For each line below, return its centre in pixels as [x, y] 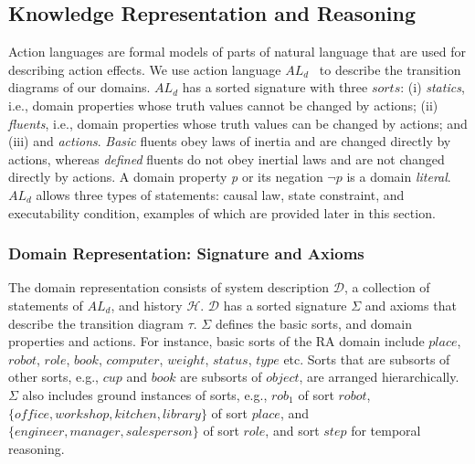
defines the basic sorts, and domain [313, 323]
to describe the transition [390, 69]
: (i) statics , [433, 87]
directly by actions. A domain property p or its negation [166, 177]
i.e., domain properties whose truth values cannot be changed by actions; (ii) [223, 105]
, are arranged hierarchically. [379, 377]
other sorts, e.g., [54, 377]
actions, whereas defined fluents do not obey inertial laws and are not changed [227, 158]
